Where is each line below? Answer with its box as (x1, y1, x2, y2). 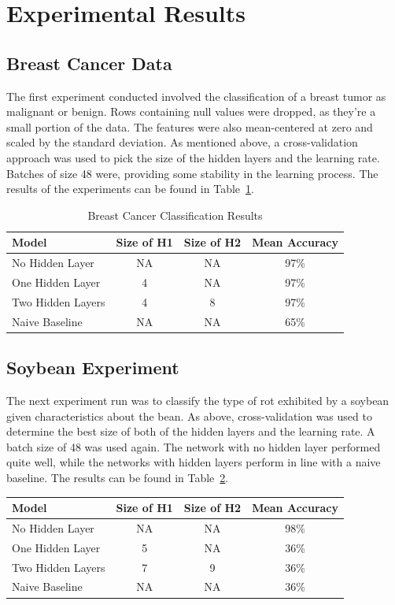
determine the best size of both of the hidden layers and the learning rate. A (6, 423, 375, 440)
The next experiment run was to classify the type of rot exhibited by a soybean (6, 392, 389, 408)
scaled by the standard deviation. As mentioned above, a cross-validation (6, 134, 358, 150)
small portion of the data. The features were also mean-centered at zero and (6, 118, 373, 135)
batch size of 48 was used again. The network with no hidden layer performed (6, 438, 381, 455)
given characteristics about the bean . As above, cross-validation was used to (6, 407, 372, 424)
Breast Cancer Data (6, 50, 172, 75)
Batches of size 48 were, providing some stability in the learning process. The (6, 165, 378, 181)
